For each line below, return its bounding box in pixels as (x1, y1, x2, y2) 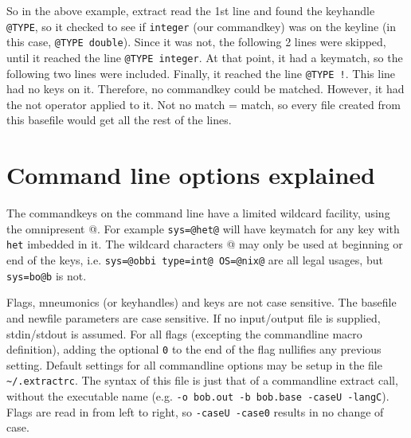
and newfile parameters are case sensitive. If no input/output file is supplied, (6, 309, 381, 326)
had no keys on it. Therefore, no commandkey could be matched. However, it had (6, 80, 405, 97)
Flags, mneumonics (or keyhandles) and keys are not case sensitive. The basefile (6, 294, 397, 311)
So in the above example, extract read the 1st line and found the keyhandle (6, 2, 375, 18)
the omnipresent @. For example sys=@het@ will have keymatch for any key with (6, 220, 400, 237)
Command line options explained (6, 158, 375, 191)
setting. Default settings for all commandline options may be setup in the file (6, 356, 382, 373)
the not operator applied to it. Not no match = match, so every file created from (6, 96, 401, 112)
